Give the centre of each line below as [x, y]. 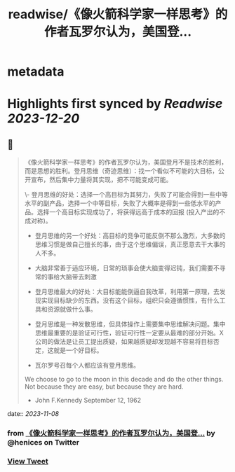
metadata [36, 72]
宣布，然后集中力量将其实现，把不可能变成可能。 [101, 180]
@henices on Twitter [43, 443]
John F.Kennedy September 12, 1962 [88, 401]
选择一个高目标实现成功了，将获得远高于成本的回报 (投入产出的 [128, 212]
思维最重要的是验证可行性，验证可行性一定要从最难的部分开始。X [129, 333]
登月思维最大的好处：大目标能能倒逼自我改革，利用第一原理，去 [127, 292]
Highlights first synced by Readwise [115, 104]
